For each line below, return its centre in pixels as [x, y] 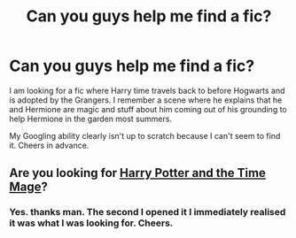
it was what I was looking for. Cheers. [91, 223]
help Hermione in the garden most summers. [91, 119]
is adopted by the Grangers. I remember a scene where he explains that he [146, 100]
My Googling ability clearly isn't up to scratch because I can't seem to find [145, 135]
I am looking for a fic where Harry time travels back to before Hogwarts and [147, 90]
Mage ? [29, 187]
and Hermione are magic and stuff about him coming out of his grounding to [148, 109]
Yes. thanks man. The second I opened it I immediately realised [148, 212]
